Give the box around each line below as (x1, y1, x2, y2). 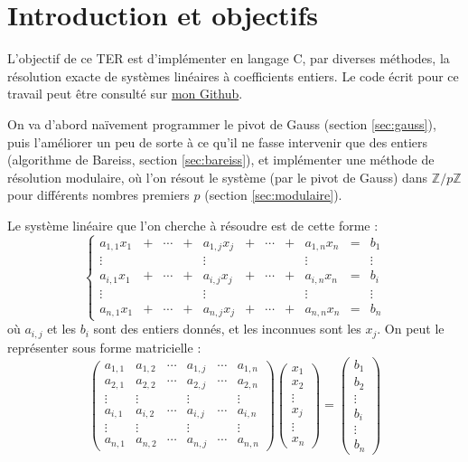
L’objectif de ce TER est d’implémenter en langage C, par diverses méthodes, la (7, 49, 450, 68)
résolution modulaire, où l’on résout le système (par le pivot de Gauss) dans (7, 167, 428, 186)
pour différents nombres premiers (7, 185, 190, 204)
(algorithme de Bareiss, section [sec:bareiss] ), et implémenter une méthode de (7, 150, 435, 169)
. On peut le (377, 319, 445, 338)
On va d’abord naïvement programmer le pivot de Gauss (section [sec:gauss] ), (7, 114, 436, 133)
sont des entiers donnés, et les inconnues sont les (93, 319, 361, 338)
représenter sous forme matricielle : (7, 337, 201, 356)
